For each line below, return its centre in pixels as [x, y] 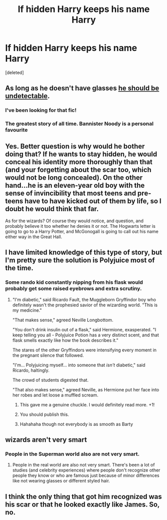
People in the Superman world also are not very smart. [72, 454]
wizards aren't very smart [46, 440]
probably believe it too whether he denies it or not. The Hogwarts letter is [80, 226]
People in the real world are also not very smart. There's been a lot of [83, 465]
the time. [19, 268]
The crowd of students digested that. [50, 380]
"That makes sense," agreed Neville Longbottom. [63, 320]
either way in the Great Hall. [34, 237]
